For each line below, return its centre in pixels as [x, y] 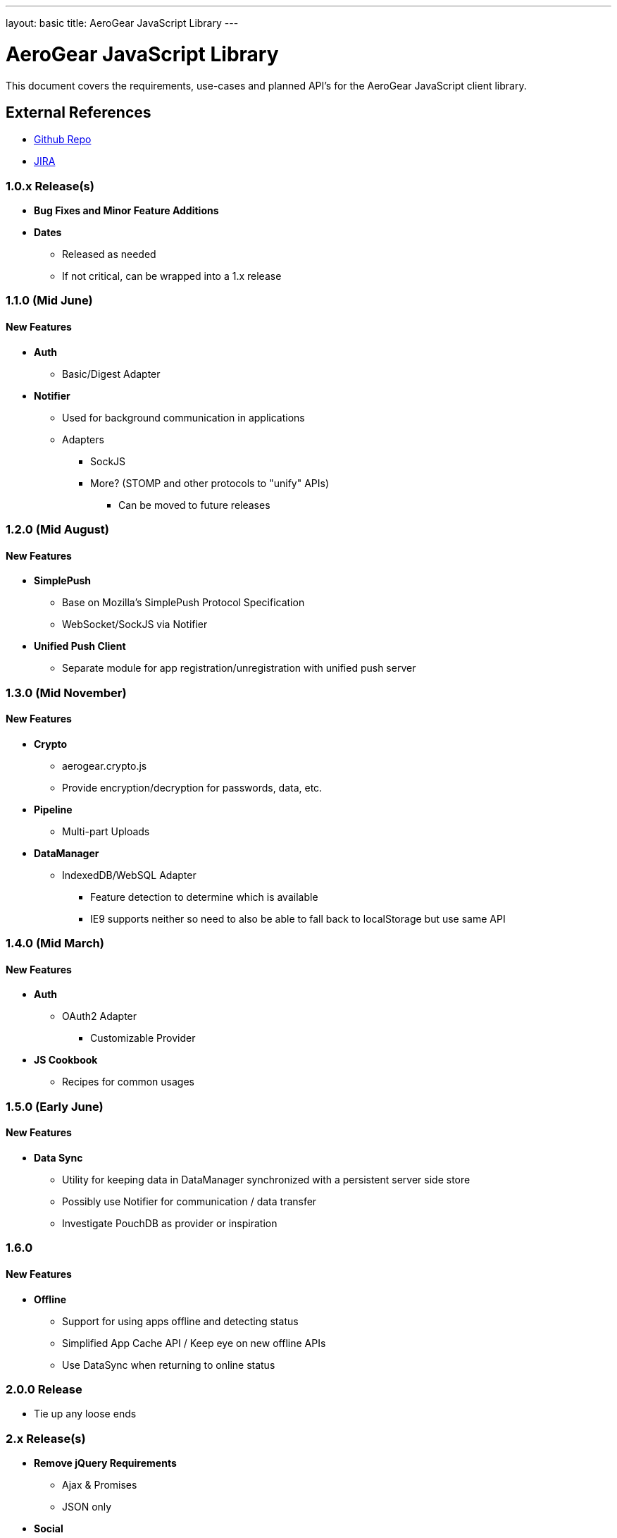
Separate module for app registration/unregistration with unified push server [239, 668]
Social [49, 1529]
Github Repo [63, 140]
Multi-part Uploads [106, 831]
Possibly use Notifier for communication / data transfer [189, 1202]
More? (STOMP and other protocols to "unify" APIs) [210, 483]
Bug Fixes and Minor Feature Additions [126, 211]
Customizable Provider [143, 1038]
